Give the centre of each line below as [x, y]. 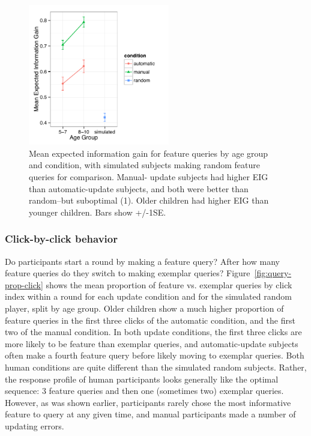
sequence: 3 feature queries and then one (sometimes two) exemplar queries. [144, 391]
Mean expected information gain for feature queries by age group [149, 153]
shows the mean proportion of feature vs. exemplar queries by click [169, 284]
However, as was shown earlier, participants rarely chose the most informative [148, 402]
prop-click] [24, 284]
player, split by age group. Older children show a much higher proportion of [144, 308]
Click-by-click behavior [62, 239]
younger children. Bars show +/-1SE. [98, 212]
